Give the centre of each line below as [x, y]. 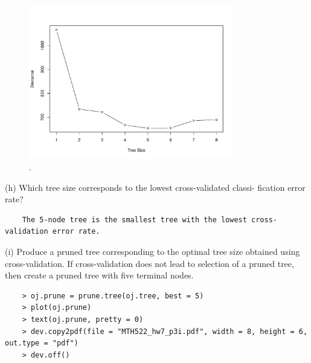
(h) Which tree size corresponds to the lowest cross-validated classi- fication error [155, 187]
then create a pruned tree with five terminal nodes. [99, 275]
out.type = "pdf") [42, 343]
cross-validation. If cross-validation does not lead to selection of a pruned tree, [149, 263]
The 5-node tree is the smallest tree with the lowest [134, 220]
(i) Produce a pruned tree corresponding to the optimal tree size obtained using [152, 251]
